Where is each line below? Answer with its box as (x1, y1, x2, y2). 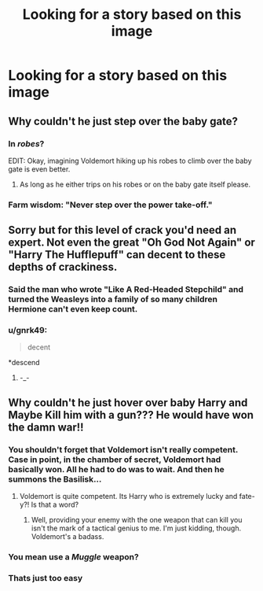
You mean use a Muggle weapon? (8, 552, 139, 563)
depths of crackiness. (8, 260, 118, 274)
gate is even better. (8, 164, 71, 174)
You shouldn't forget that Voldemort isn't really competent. (8, 444, 238, 455)
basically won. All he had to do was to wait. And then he (8, 464, 225, 475)
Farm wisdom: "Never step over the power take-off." (8, 199, 214, 210)
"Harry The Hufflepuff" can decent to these (8, 248, 226, 261)
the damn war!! (8, 420, 84, 434)
